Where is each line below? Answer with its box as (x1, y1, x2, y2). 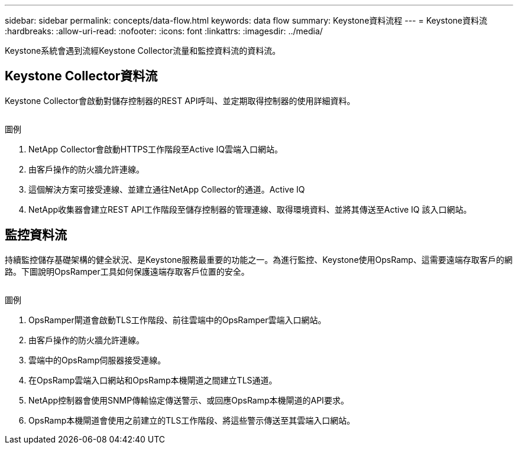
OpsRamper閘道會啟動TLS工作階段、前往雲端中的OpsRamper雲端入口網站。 (28, 314, 326, 325)
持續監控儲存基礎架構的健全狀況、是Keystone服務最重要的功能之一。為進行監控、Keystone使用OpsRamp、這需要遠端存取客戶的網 (5, 254, 513, 265)
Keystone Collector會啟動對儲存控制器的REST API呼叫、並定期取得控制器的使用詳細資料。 (5, 95, 355, 106)
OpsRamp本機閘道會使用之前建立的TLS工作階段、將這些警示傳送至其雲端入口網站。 (28, 415, 355, 425)
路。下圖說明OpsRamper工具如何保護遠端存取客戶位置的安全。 (5, 266, 250, 276)
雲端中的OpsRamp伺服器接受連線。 (28, 354, 166, 365)
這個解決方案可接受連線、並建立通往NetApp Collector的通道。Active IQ (28, 184, 305, 194)
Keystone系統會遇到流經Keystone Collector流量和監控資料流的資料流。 (5, 45, 281, 56)
